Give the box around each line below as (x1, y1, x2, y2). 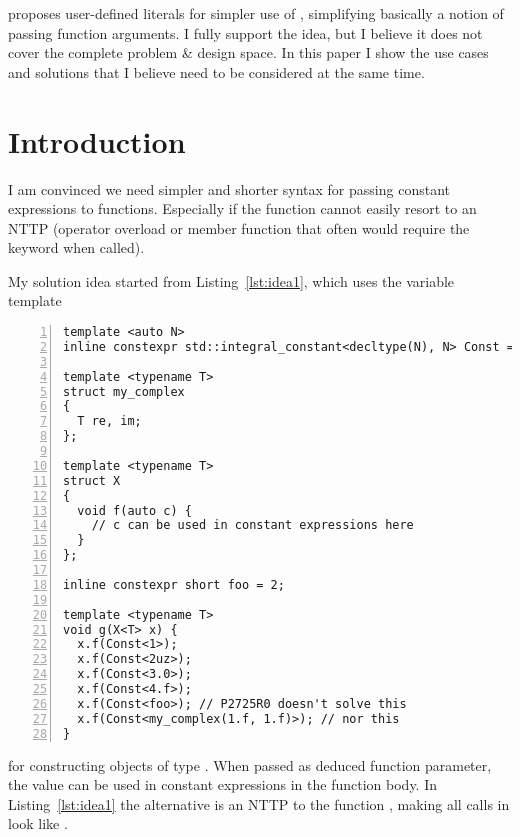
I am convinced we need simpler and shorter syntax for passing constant (8, 178, 450, 199)
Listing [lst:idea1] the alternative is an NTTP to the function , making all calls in (8, 793, 510, 814)
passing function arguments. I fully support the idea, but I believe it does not (8, 22, 483, 43)
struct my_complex (63, 384, 185, 399)
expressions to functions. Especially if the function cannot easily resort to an (8, 198, 477, 219)
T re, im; (77, 414, 142, 429)
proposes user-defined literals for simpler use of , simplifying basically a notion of (8, 3, 504, 23)
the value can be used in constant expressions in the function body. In (8, 774, 438, 795)
